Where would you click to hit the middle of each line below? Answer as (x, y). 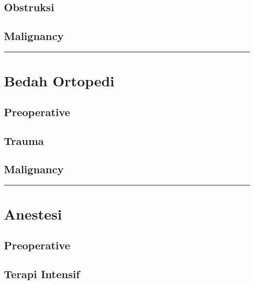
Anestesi (33, 214)
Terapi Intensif (42, 274)
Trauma (24, 140)
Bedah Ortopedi (59, 81)
